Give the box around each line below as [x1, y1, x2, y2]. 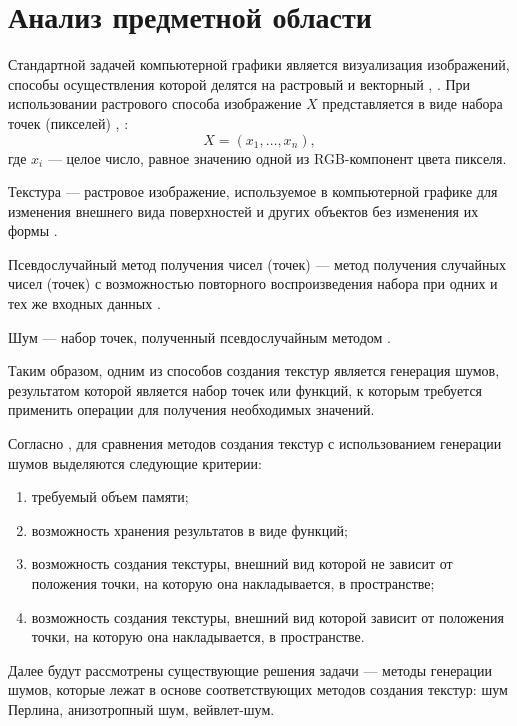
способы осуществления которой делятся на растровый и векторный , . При [8, 73, 471, 94]
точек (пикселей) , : [8, 112, 129, 133]
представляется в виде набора [322, 93, 503, 114]
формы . [8, 220, 58, 241]
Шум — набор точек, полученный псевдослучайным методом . [8, 326, 391, 347]
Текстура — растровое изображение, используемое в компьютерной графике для [8, 181, 498, 202]
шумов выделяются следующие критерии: [8, 452, 262, 473]
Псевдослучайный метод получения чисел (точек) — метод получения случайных [8, 253, 506, 274]
